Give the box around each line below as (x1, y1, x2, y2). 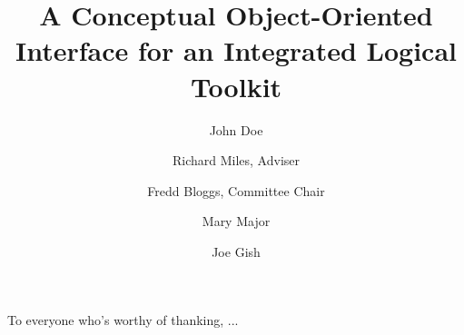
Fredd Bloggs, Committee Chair (147, 181, 325, 200)
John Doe (209, 120, 263, 139)
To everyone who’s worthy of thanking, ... (7, 310, 239, 330)
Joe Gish (212, 241, 261, 261)
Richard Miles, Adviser (172, 151, 301, 170)
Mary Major (202, 212, 271, 231)
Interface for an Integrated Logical (15, 32, 457, 69)
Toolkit (190, 67, 282, 104)
